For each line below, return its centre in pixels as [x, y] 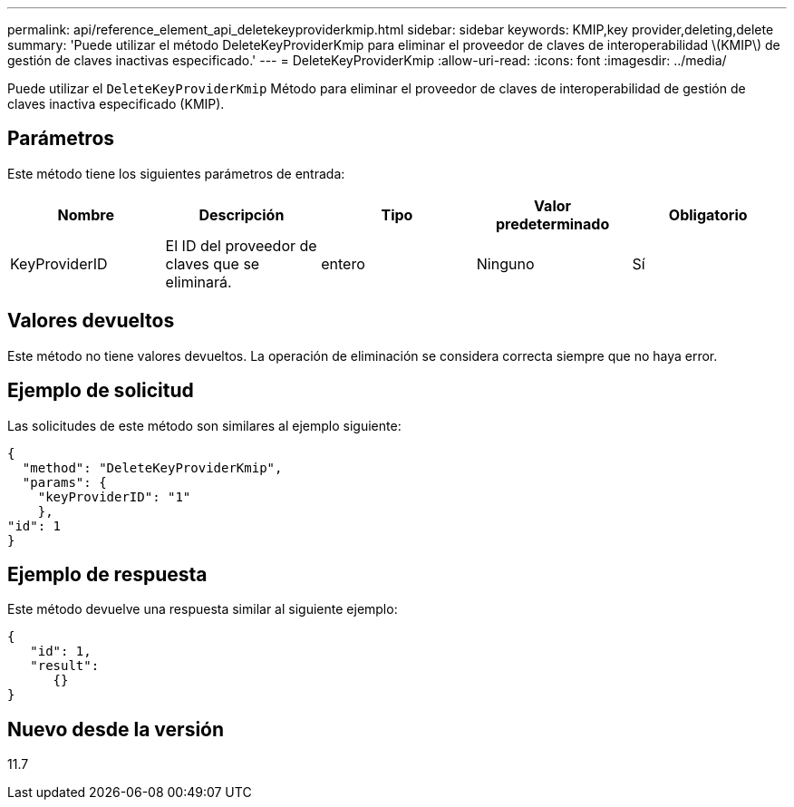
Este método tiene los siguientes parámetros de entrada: [176, 173]
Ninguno [505, 263]
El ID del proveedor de [241, 245]
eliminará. [198, 282]
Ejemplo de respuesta [107, 574]
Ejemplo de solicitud [101, 391]
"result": [65, 666]
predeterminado [552, 224]
